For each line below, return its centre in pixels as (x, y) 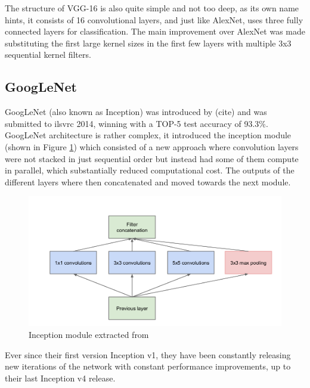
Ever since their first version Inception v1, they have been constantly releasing (148, 354)
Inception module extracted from (89, 334)
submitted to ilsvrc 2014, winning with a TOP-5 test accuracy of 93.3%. (137, 123)
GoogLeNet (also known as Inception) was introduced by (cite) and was (136, 112)
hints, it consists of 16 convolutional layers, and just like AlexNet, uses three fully (154, 19)
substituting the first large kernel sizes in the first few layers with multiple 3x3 (148, 43)
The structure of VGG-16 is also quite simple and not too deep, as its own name (152, 8)
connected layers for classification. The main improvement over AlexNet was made (155, 31)
